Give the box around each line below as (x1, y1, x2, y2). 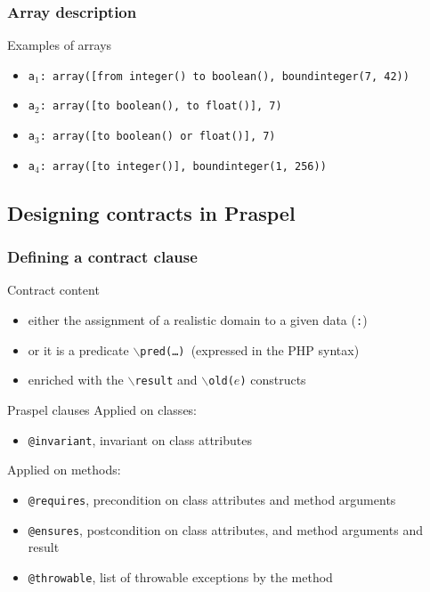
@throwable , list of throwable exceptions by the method (28, 567, 333, 586)
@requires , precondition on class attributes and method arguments (28, 490, 396, 508)
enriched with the (28, 370, 124, 389)
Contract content (7, 280, 100, 299)
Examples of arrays (7, 36, 112, 54)
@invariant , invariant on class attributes (28, 430, 252, 449)
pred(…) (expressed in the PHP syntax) (140, 340, 360, 359)
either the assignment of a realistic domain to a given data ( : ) (28, 311, 368, 329)
